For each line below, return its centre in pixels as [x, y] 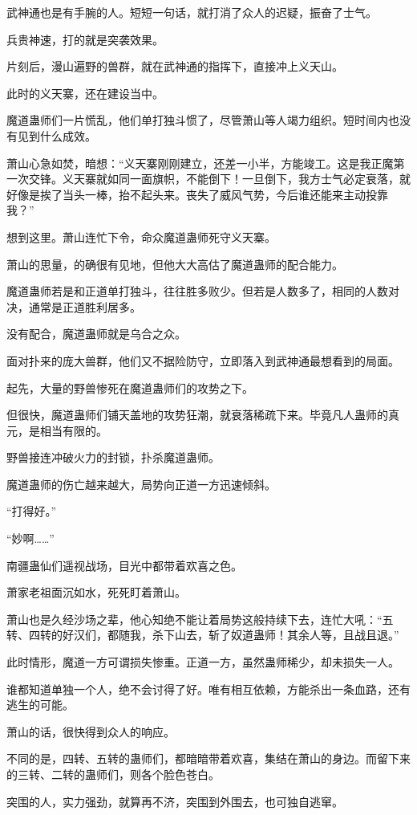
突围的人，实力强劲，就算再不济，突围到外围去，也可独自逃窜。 [175, 801]
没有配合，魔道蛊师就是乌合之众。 [96, 334]
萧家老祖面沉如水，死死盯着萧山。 [96, 592]
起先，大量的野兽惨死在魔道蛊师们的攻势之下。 [130, 387]
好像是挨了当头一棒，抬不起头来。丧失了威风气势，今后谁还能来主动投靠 [197, 194]
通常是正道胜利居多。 [85, 306]
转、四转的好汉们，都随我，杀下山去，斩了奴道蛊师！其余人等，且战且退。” [203, 635]
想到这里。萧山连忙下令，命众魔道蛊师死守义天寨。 [141, 236]
